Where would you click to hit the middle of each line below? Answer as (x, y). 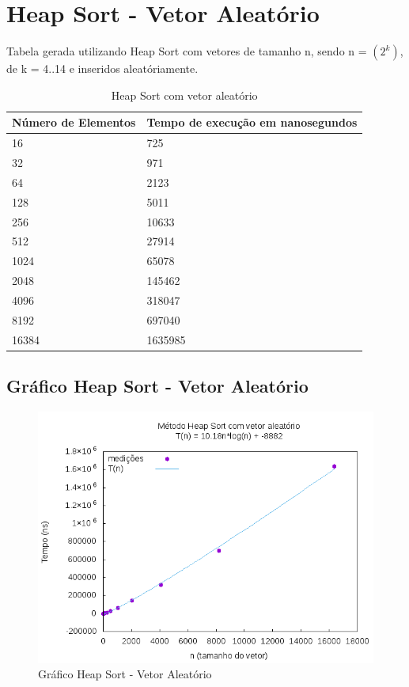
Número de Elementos (74, 122)
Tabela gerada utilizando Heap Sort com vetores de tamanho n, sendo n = (187, 51)
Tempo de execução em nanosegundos (252, 122)
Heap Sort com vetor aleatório (184, 95)
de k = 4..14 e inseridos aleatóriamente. (102, 68)
